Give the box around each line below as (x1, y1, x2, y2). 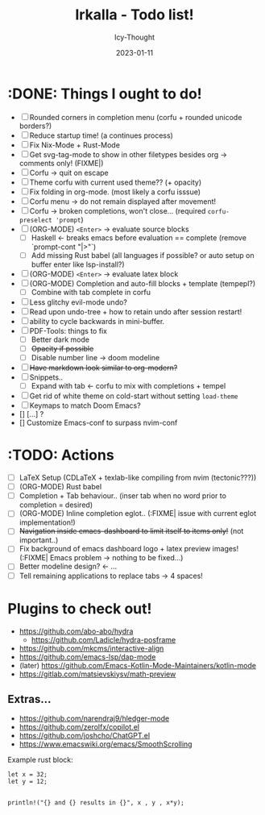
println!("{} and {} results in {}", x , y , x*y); (7, 799, 184, 807)
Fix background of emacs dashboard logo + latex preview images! (19, 544, 239, 554)
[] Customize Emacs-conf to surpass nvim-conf (19, 418, 178, 428)
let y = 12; (7, 778, 48, 786)
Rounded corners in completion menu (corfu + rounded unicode (29, 112, 242, 122)
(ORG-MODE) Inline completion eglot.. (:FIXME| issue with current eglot (19, 509, 257, 518)
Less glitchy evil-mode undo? (29, 297, 128, 307)
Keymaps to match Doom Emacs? (29, 401, 142, 410)
